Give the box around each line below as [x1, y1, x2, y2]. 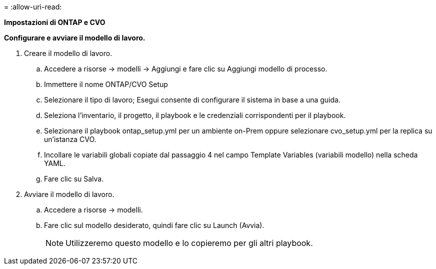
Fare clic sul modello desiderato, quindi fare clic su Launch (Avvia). [44, 221, 264, 229]
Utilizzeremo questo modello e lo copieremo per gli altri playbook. [65, 238, 313, 248]
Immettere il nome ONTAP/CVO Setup [44, 80, 168, 88]
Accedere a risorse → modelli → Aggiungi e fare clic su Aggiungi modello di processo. [44, 64, 327, 73]
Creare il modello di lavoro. [24, 49, 112, 57]
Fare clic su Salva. [44, 174, 104, 183]
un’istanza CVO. [44, 135, 96, 143]
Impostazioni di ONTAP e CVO [4, 18, 105, 26]
